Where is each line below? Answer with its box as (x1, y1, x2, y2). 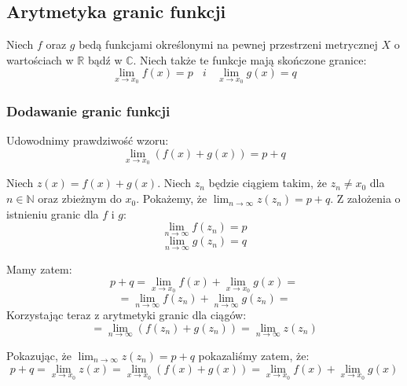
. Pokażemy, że (136, 190, 207, 207)
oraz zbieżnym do (38, 190, 122, 207)
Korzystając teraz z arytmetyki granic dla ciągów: (6, 307, 247, 323)
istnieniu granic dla (6, 205, 99, 222)
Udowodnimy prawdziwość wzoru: (6, 132, 169, 149)
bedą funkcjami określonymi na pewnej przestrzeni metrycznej (79, 36, 378, 53)
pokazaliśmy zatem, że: (198, 347, 310, 363)
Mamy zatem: (6, 260, 72, 277)
